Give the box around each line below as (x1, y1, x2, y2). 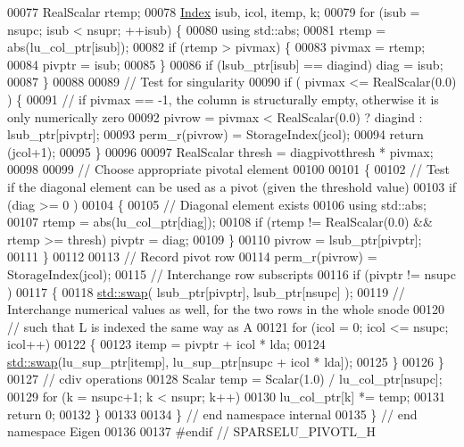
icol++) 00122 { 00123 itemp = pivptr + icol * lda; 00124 (7, 335, 326, 353)
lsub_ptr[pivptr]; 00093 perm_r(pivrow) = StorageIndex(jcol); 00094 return (7, 125, 424, 144)
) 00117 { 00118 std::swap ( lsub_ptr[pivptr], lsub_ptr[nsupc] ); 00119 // (7, 282, 405, 301)
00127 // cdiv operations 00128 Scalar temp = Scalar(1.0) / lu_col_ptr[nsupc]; (7, 369, 443, 388)
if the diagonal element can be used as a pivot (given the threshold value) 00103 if (7, 177, 457, 195)
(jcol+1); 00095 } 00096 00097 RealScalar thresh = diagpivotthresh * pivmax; (7, 142, 434, 161)
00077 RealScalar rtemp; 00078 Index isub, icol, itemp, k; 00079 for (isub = (7, 3, 420, 21)
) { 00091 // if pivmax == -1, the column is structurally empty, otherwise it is (7, 89, 439, 108)
